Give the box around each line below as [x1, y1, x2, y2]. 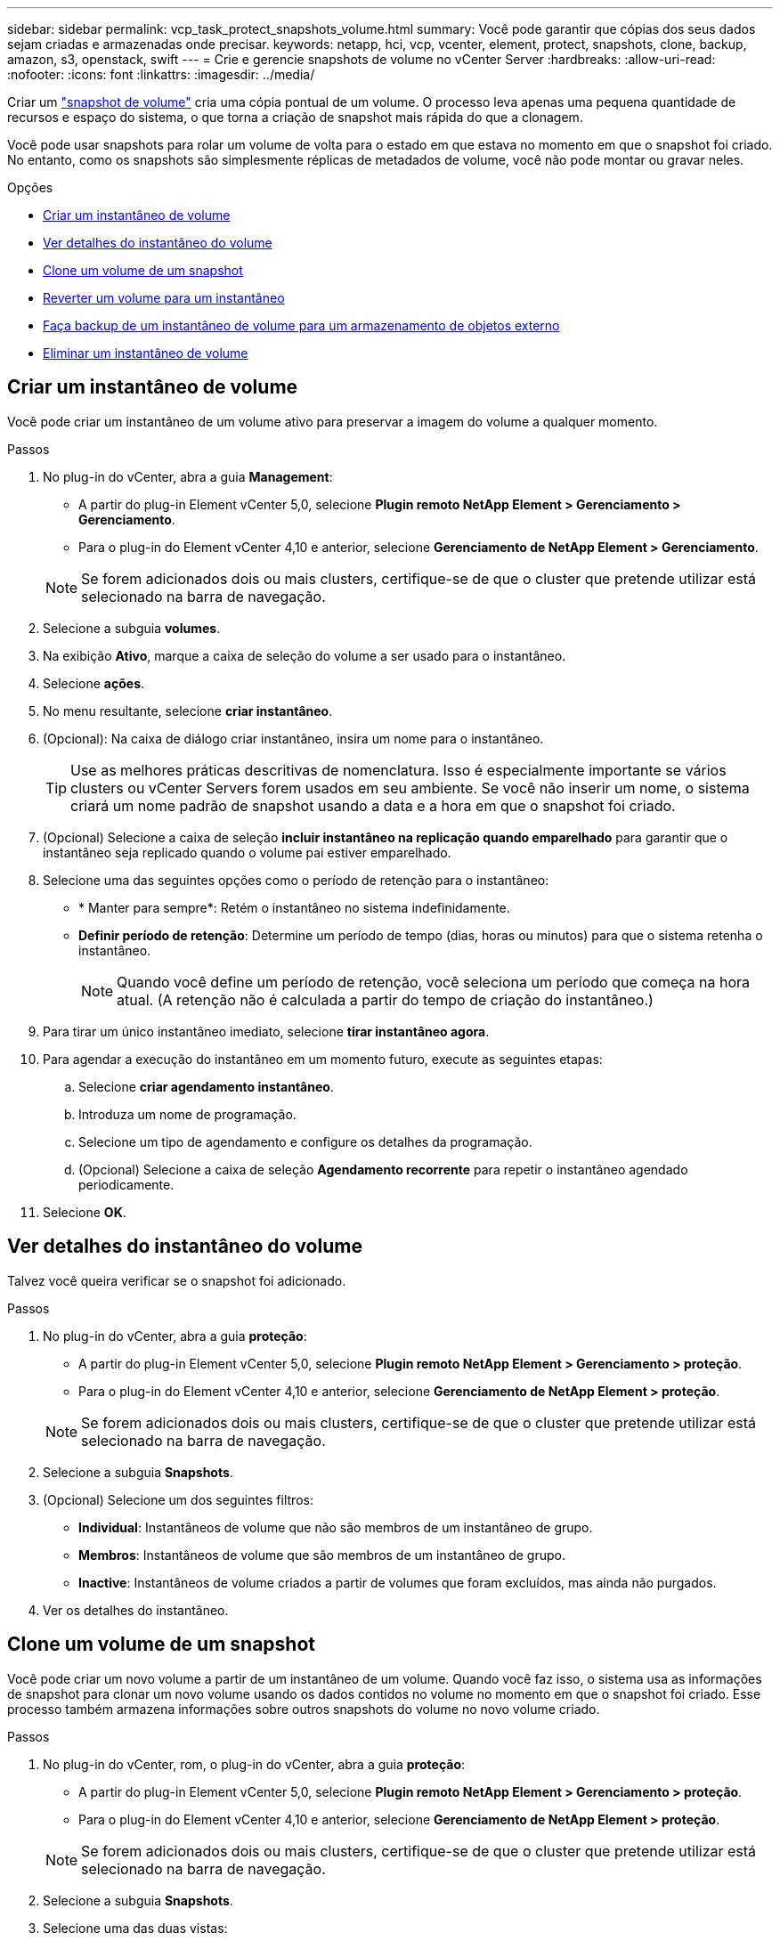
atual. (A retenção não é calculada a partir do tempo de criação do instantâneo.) [117, 990, 654, 1009]
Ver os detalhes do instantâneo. [43, 1602, 229, 1618]
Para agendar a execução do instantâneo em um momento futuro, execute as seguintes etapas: [43, 1051, 603, 1067]
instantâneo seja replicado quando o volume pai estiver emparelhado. [43, 844, 451, 860]
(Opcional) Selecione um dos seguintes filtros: [43, 1491, 313, 1507]
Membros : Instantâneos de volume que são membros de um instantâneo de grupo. [78, 1547, 565, 1563]
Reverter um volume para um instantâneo [43, 290, 285, 305]
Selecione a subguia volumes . [43, 620, 221, 636]
